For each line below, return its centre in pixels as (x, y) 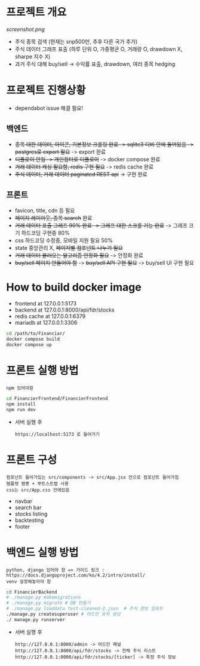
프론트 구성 (32, 459)
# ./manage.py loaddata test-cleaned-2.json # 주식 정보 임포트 (85, 609)
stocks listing (31, 514)
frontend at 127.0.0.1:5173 (46, 304)
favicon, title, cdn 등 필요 (45, 210)
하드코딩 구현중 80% (45, 233)
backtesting (29, 520)
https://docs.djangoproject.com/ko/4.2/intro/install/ (76, 575)
